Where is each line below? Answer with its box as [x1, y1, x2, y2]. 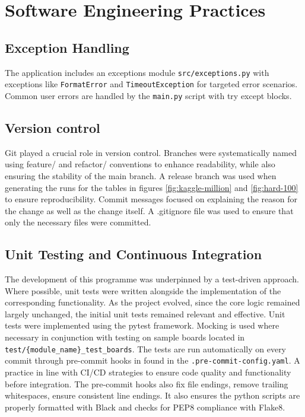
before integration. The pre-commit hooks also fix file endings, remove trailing [5, 377, 288, 390]
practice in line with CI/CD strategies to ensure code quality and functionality [5, 365, 291, 378]
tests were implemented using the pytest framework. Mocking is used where [5, 319, 279, 332]
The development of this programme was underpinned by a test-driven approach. [5, 273, 299, 285]
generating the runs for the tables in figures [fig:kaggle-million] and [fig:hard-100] [5, 181, 298, 193]
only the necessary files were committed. [5, 216, 151, 228]
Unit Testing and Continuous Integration [5, 245, 262, 263]
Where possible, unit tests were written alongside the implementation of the [5, 284, 281, 297]
